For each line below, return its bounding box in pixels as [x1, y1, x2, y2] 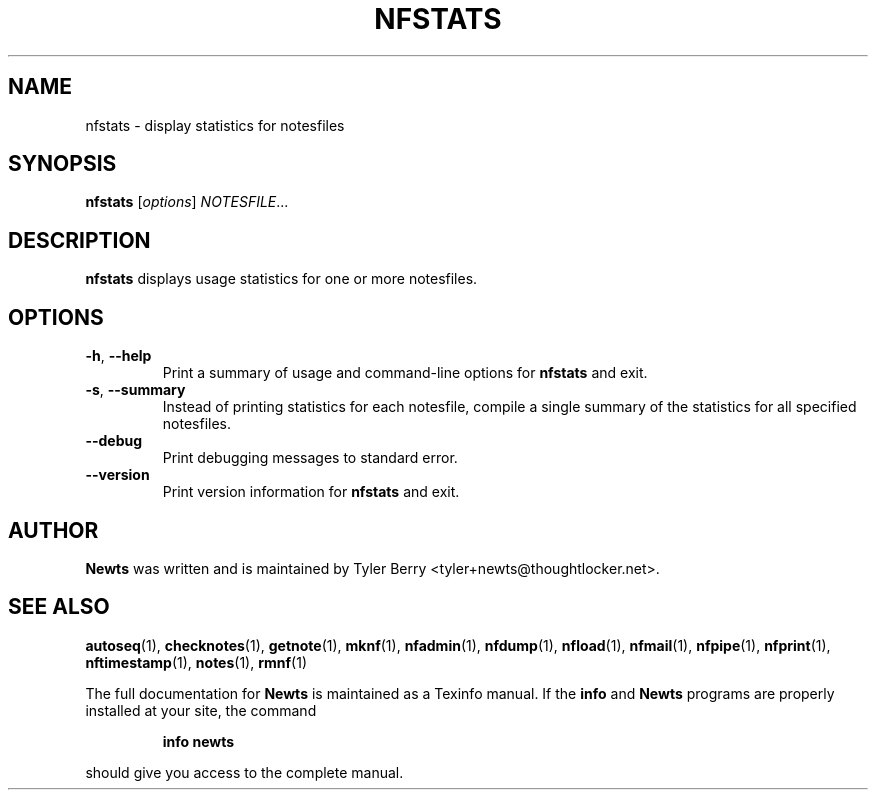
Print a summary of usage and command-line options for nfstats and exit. [162, 364, 648, 382]
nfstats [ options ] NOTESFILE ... [85, 193, 289, 211]
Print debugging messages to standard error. [162, 449, 458, 467]
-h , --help [85, 347, 152, 365]
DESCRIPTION [8, 227, 151, 253]
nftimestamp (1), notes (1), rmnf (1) [85, 653, 307, 671]
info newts [162, 732, 235, 750]
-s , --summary [85, 381, 186, 399]
